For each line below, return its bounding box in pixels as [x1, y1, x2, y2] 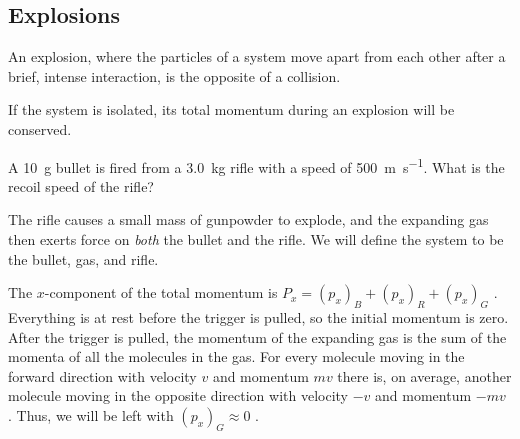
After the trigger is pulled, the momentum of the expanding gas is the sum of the [8, 326, 507, 347]
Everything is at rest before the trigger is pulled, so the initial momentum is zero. [8, 307, 509, 327]
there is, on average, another [337, 365, 512, 386]
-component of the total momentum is [44, 282, 278, 303]
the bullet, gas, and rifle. [8, 248, 159, 269]
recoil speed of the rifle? [8, 175, 154, 196]
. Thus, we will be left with [8, 404, 174, 425]
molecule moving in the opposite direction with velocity [8, 385, 349, 406]
